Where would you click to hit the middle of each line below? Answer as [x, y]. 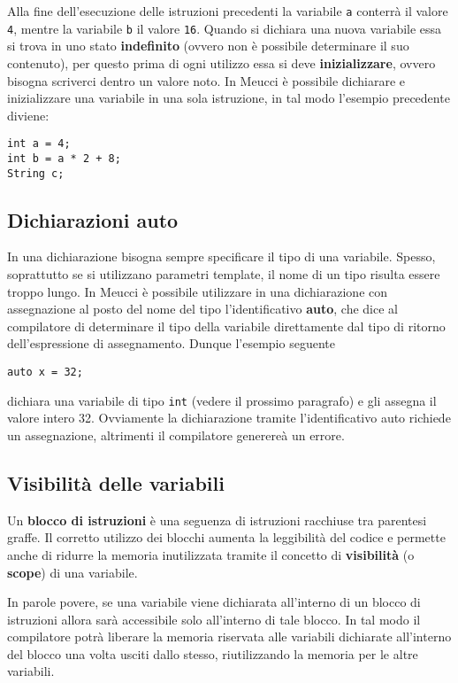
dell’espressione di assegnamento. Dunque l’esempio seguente [171, 343]
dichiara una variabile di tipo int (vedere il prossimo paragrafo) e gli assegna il [222, 400]
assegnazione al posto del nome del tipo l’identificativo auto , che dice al [202, 309]
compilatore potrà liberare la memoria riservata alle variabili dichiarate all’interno [229, 636]
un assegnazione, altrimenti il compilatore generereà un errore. [176, 435]
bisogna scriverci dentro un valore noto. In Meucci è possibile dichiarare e [206, 80]
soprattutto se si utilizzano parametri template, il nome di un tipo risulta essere [224, 274]
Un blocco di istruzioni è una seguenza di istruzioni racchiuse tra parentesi [217, 520]
